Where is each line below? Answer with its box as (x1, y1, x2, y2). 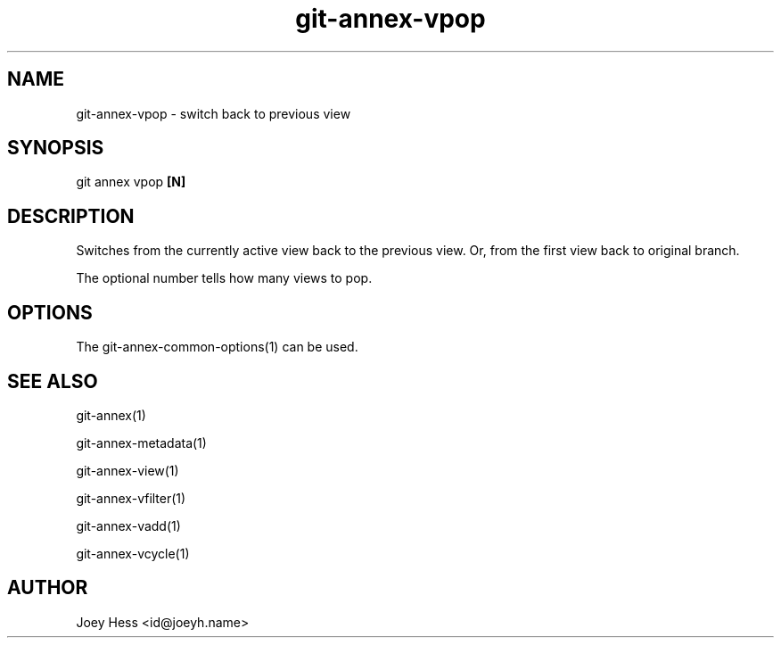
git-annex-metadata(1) (76, 434, 207, 451)
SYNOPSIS (7, 136, 104, 160)
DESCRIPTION (7, 204, 135, 227)
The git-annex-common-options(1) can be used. (76, 339, 358, 355)
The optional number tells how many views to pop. (76, 270, 373, 286)
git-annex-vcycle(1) (76, 545, 190, 561)
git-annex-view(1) (76, 462, 179, 478)
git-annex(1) (76, 407, 146, 423)
